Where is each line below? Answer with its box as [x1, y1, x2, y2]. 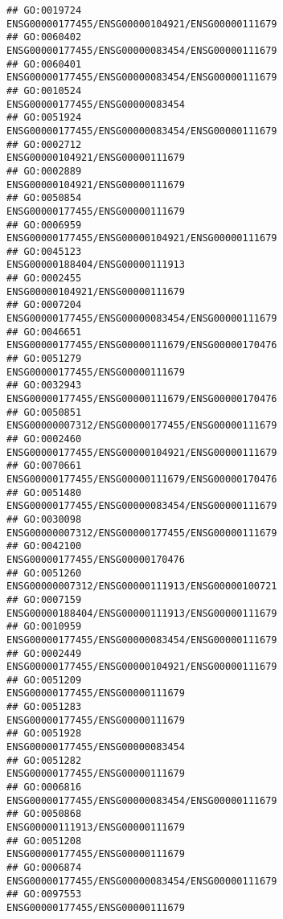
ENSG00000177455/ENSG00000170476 [6, 553, 185, 565]
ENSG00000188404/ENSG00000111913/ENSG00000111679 [6, 607, 277, 619]
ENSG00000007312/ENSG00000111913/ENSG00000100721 [6, 581, 277, 593]
